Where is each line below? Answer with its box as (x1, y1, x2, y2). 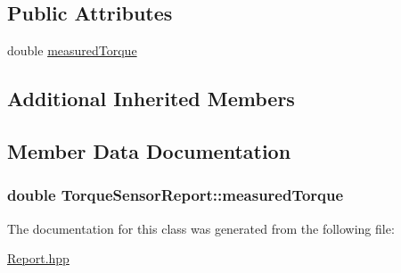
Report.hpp (7, 249, 70, 268)
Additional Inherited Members (7, 85, 295, 112)
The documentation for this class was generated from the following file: (7, 219, 395, 237)
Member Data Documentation (7, 136, 291, 164)
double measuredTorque (7, 41, 137, 60)
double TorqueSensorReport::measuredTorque (7, 184, 344, 206)
